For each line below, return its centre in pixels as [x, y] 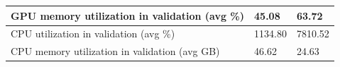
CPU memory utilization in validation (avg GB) [115, 51]
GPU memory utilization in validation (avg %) [128, 15]
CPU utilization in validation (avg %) [93, 33]
